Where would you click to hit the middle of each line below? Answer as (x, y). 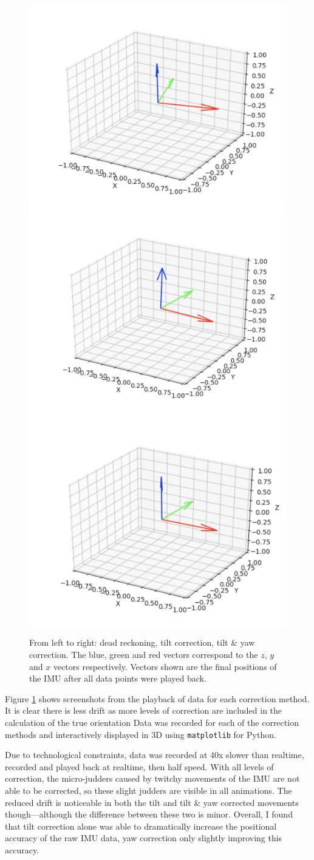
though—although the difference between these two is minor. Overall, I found (149, 814)
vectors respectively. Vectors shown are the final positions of (165, 666)
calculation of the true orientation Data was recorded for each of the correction (152, 722)
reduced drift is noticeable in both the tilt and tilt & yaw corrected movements (152, 802)
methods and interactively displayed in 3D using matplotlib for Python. (141, 734)
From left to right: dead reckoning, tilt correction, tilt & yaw (142, 642)
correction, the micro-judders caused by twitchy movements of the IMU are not (152, 778)
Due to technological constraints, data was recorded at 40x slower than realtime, (155, 755)
